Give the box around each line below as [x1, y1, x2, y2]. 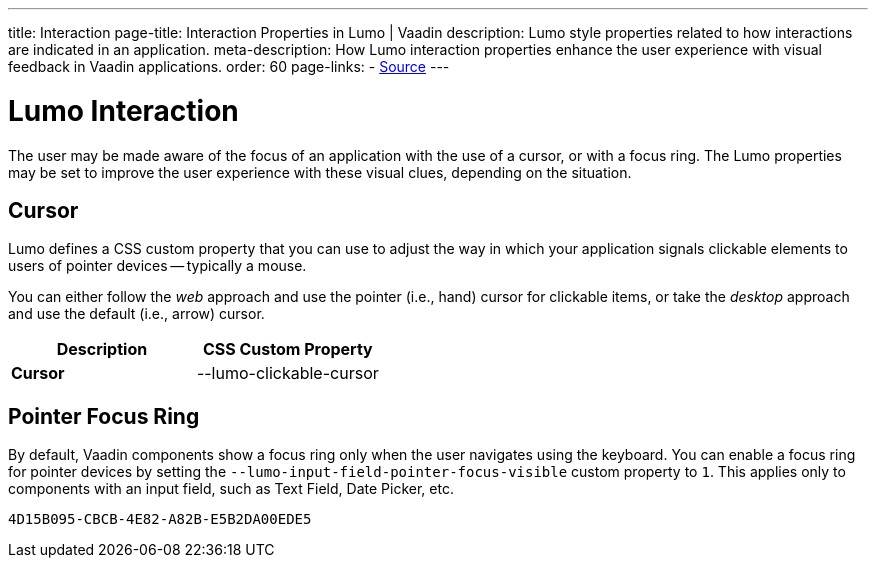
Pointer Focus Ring [8, 403, 200, 429]
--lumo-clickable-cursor [196, 363, 379, 384]
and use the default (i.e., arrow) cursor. [8, 305, 265, 323]
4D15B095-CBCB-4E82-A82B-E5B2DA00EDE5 [8, 511, 312, 528]
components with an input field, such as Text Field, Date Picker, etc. [8, 480, 454, 498]
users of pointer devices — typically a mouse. [8, 257, 307, 275]
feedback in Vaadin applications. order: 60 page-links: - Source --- [8, 58, 450, 75]
